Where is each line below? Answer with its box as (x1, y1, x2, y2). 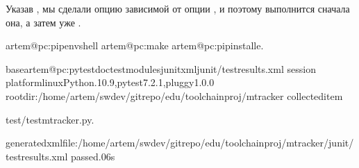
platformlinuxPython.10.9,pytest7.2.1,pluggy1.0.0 (6, 75, 215, 90)
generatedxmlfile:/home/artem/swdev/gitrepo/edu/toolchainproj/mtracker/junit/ (6, 135, 354, 150)
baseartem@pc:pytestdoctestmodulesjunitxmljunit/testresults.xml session (6, 61, 316, 76)
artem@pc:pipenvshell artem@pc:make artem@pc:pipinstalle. (6, 38, 264, 53)
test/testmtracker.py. (6, 112, 94, 126)
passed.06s (70, 149, 115, 163)
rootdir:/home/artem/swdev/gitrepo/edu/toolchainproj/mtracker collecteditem (6, 88, 343, 103)
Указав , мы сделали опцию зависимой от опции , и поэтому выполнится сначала (6, 1, 350, 15)
